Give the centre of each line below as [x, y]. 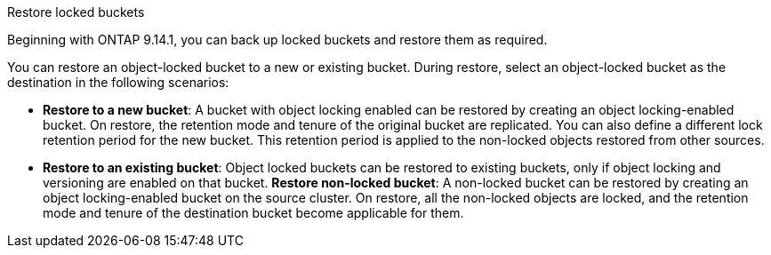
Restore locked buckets [76, 12]
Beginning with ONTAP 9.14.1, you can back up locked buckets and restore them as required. [277, 40]
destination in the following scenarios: [118, 82]
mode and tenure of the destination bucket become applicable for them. [253, 213]
